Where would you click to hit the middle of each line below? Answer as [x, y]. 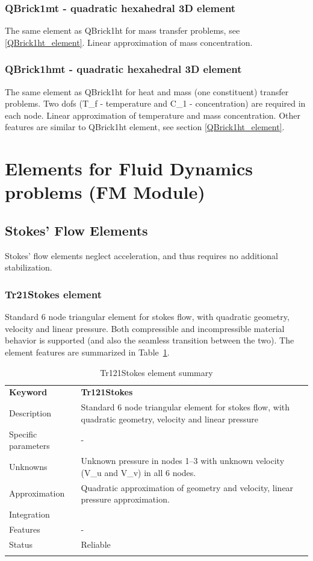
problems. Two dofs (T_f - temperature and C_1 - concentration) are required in [155, 103]
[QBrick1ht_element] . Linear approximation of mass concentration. [129, 42]
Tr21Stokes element [53, 294]
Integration [29, 514]
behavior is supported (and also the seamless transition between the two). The [150, 340]
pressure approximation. [125, 499]
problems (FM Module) [105, 192]
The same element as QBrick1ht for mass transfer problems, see [122, 30]
